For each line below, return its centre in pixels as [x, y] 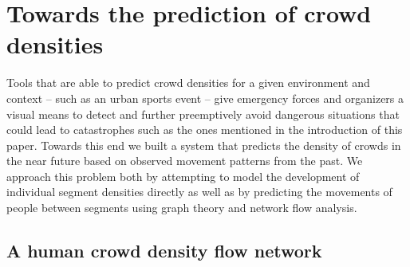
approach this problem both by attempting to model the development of [183, 176]
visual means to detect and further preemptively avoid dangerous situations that [203, 114]
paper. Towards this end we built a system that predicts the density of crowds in [204, 145]
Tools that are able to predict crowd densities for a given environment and [188, 82]
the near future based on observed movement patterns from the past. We [185, 161]
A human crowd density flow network [164, 251]
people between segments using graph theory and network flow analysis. [182, 208]
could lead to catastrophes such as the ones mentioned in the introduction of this [205, 130]
